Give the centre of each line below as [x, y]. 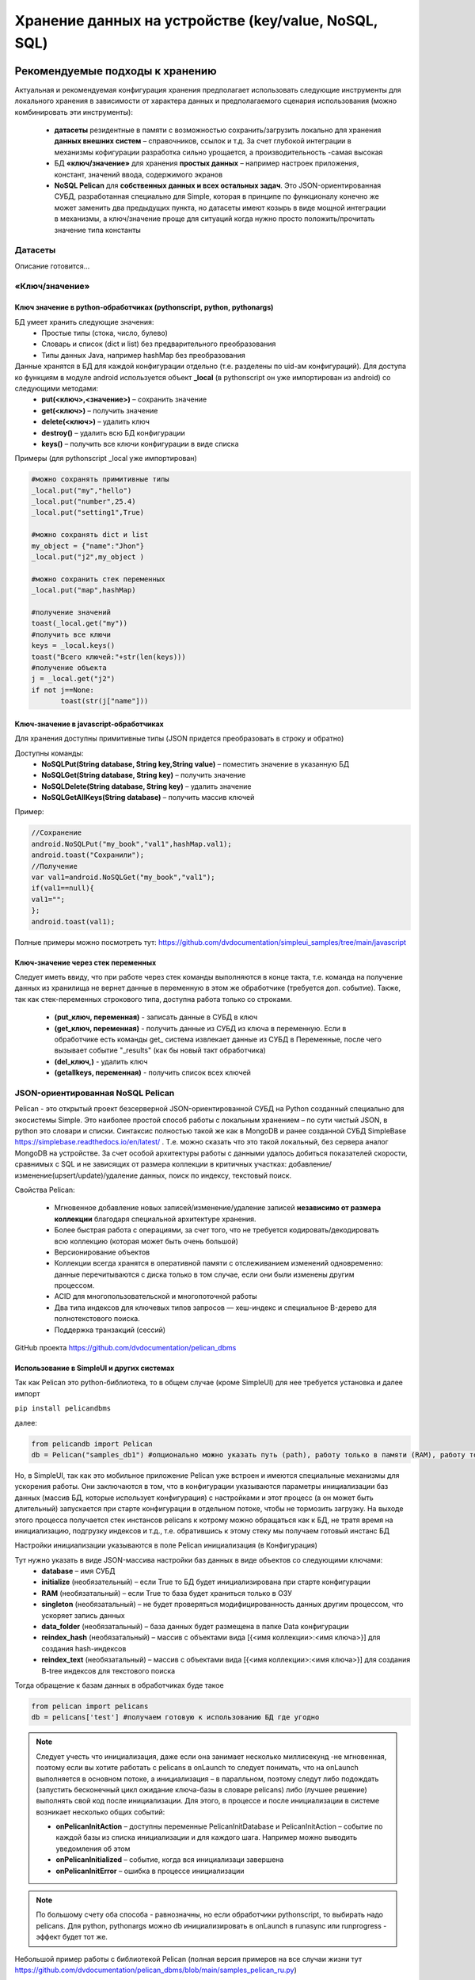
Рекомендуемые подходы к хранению [116, 71]
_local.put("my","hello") [82, 490]
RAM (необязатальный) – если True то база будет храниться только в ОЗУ [167, 1593]
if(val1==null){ [63, 888]
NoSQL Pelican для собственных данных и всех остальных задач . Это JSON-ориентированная [218, 185]
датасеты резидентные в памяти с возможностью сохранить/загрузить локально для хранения [218, 130]
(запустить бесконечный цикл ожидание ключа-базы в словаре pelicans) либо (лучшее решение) [201, 1789]
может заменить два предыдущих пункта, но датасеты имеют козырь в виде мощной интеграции [220, 208]
